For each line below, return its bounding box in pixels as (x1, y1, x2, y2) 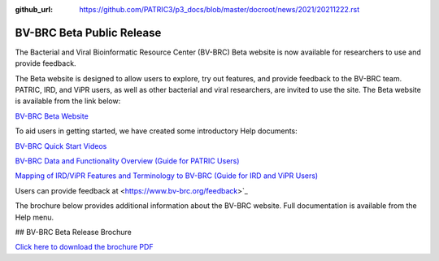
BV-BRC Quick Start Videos (15, 141, 107, 150)
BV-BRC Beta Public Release (15, 25, 162, 40)
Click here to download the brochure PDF (15, 242, 154, 252)
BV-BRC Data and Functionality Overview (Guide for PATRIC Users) (15, 156, 240, 166)
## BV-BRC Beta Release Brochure (15, 227, 132, 237)
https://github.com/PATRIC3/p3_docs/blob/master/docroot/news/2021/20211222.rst (79, 5, 360, 14)
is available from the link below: (15, 96, 121, 106)
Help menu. (15, 212, 54, 222)
